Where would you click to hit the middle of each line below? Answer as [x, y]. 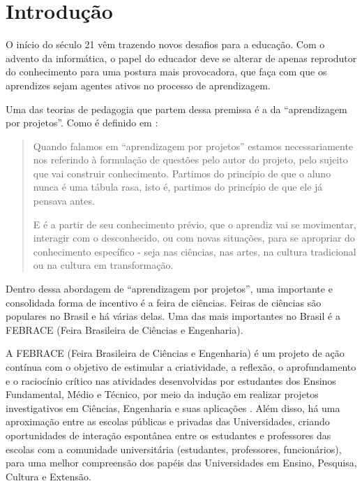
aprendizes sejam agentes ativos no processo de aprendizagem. [138, 85]
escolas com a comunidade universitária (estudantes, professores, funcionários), [174, 449]
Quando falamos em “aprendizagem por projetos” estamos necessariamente [193, 146]
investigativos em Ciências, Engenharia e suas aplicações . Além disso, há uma [173, 407]
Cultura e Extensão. [48, 476]
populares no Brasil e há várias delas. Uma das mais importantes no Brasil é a [173, 316]
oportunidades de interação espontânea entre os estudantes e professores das [168, 435]
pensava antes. [64, 201]
